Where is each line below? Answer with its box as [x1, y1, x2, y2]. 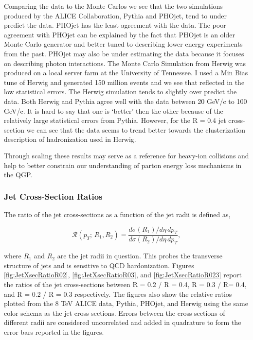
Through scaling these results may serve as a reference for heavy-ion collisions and [4, 150, 249, 160]
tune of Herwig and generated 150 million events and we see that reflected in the [4, 77, 245, 87]
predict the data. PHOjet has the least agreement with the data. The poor [4, 20, 226, 30]
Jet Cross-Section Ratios [4, 190, 103, 202]
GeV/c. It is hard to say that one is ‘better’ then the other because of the [4, 105, 223, 116]
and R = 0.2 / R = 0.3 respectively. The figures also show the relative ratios [4, 289, 232, 299]
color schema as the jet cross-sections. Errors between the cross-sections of [4, 307, 225, 318]
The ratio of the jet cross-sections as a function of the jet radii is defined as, [4, 209, 231, 219]
